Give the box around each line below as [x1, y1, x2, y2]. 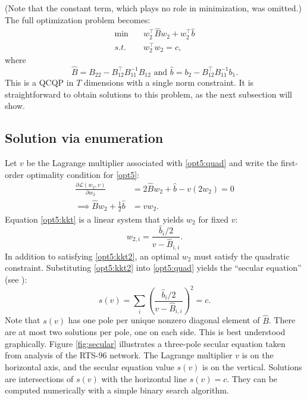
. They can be [227, 372, 278, 385]
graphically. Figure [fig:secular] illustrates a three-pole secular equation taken [5, 337, 286, 349]
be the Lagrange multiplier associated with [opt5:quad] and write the [26, 157, 278, 169]
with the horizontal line [101, 372, 187, 385]
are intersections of [5, 372, 74, 385]
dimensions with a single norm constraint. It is [83, 76, 254, 89]
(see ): [5, 273, 27, 286]
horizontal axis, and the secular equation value [5, 361, 174, 373]
